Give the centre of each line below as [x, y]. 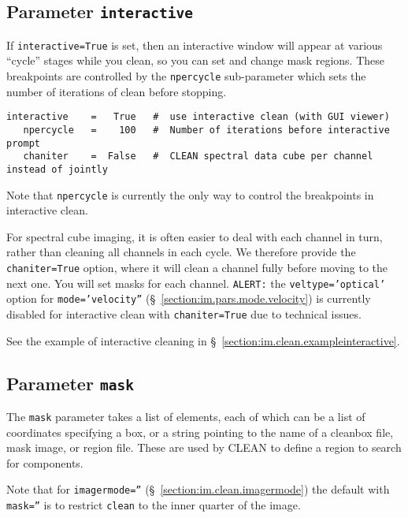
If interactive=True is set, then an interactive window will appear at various [195, 45]
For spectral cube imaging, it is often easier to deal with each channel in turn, [195, 236]
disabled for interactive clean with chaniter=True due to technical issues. [184, 313]
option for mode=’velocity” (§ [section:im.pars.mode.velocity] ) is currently [189, 298]
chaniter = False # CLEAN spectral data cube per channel [198, 157]
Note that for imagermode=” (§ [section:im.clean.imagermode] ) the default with [198, 489]
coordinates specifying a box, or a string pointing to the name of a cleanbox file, [200, 432]
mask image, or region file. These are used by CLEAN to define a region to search [204, 447]
